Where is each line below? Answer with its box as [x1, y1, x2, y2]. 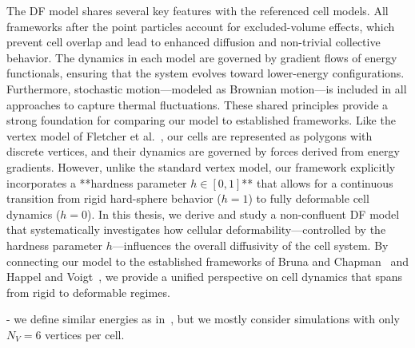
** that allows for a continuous [241, 174, 393, 191]
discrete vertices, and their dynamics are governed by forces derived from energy [6, 143, 400, 160]
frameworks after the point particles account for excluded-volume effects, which [6, 18, 395, 34]
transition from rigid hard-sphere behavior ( [6, 190, 221, 207]
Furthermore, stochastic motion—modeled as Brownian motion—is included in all [6, 80, 407, 97]
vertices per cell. [45, 326, 125, 342]
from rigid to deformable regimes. [6, 283, 170, 300]
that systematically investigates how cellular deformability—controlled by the [6, 221, 386, 238]
